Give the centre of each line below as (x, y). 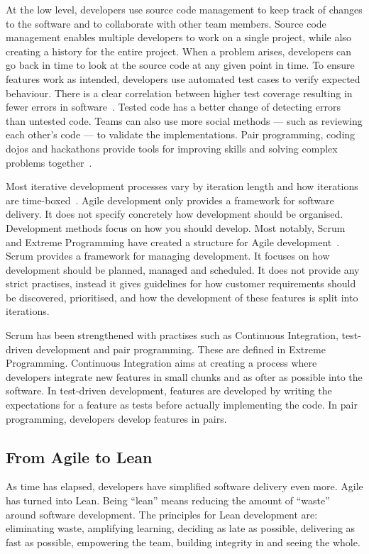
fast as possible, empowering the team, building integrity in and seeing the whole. (183, 542)
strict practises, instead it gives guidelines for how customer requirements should (181, 283)
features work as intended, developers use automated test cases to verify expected (183, 78)
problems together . (49, 162)
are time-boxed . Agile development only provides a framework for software (170, 200)
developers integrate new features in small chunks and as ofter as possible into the (184, 376)
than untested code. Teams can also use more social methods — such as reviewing (184, 120)
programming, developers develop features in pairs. (116, 418)
